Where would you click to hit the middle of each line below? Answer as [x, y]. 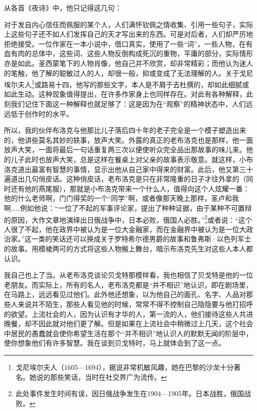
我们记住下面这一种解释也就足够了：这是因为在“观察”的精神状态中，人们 [128, 104]
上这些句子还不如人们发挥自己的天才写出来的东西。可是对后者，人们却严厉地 [128, 34]
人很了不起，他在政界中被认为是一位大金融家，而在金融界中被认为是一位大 [125, 229]
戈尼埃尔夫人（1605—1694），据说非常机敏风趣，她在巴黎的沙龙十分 [125, 367]
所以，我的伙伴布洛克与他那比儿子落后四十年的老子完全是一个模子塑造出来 [125, 130]
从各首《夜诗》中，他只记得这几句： [63, 7]
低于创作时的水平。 [42, 113]
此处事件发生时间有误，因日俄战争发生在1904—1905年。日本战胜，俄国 [130, 393]
